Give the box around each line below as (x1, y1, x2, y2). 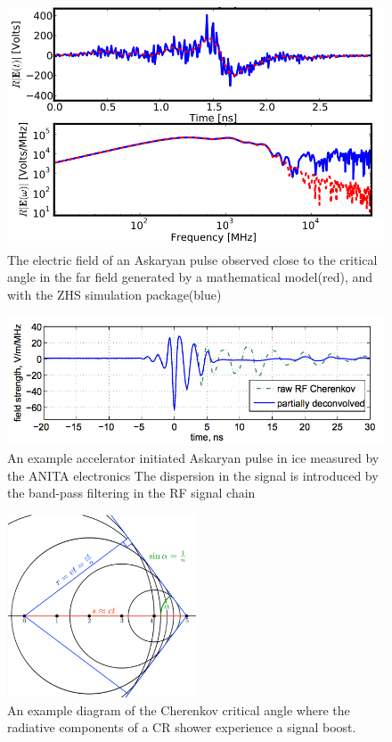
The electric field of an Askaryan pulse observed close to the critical (7, 250, 378, 268)
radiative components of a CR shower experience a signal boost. (7, 718, 356, 737)
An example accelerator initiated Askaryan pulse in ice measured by (7, 449, 380, 467)
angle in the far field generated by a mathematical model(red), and (7, 268, 373, 286)
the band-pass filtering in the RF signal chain (7, 483, 256, 502)
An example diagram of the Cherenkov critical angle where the (7, 700, 350, 719)
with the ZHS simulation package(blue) (7, 284, 222, 303)
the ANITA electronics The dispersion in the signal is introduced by (7, 466, 379, 484)
